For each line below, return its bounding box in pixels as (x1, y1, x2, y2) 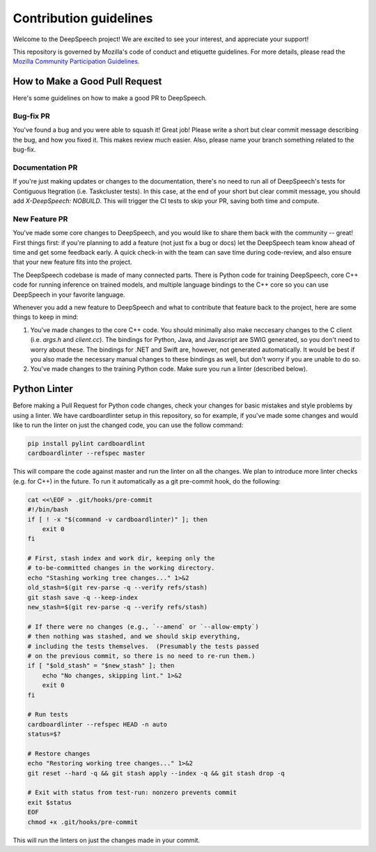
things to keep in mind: (13, 313, 79, 321)
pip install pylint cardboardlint (27, 440, 146, 447)
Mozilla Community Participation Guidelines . (13, 57, 140, 66)
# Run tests (27, 710, 69, 719)
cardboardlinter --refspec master (27, 449, 146, 457)
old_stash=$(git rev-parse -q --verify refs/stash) (27, 583, 208, 592)
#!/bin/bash (27, 506, 69, 514)
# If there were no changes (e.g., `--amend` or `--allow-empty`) (27, 622, 259, 631)
